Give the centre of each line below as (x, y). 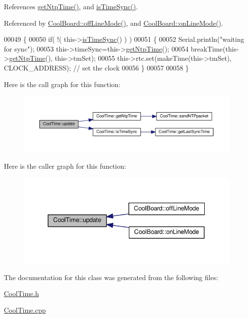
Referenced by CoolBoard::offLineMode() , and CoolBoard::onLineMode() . (114, 23)
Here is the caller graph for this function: (65, 166)
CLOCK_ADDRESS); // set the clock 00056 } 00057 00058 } (97, 67)
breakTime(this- (215, 48)
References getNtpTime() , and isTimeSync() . (71, 6)
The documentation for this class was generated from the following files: (111, 277)
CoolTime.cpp (25, 309)
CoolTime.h (21, 293)
